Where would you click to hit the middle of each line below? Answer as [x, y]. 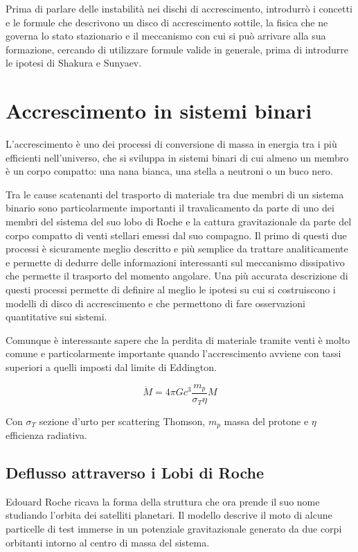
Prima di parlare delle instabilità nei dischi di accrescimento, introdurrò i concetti [179, 8]
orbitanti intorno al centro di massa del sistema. [108, 542]
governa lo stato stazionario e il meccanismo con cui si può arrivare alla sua [166, 36]
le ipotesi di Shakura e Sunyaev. [74, 63]
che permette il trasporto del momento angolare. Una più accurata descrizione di [177, 276]
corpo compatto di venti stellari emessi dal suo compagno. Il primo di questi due [176, 235]
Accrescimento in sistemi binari [159, 111]
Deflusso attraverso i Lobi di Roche [135, 472]
